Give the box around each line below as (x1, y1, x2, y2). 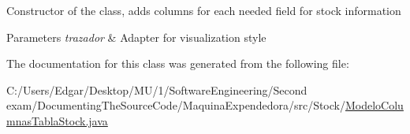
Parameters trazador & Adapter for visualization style (6, 28, 266, 45)
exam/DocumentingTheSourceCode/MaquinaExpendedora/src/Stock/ (6, 97, 345, 114)
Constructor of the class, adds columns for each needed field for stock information (6, 2, 401, 18)
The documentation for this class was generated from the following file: (6, 55, 349, 72)
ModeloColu (345, 97, 404, 114)
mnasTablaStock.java (6, 112, 108, 128)
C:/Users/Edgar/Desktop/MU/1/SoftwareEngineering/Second (6, 81, 307, 98)
